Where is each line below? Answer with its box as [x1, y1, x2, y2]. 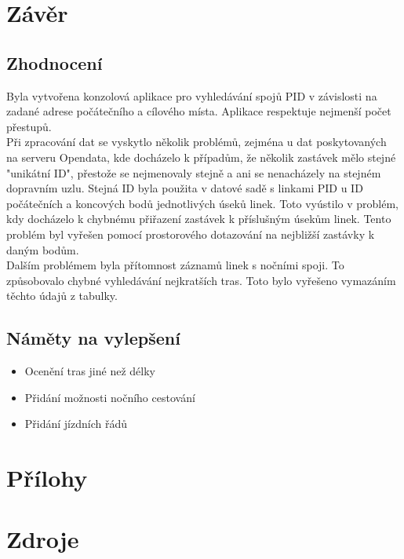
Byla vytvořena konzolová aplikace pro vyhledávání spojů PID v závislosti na [6, 87, 377, 104]
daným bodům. [6, 241, 79, 258]
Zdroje [6, 523, 79, 555]
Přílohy [6, 462, 88, 494]
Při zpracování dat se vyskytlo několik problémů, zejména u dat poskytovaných [6, 133, 387, 150]
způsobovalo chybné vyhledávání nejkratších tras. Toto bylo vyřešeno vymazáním [6, 272, 396, 288]
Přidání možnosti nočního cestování [24, 389, 195, 405]
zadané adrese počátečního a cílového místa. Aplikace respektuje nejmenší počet [6, 103, 391, 119]
